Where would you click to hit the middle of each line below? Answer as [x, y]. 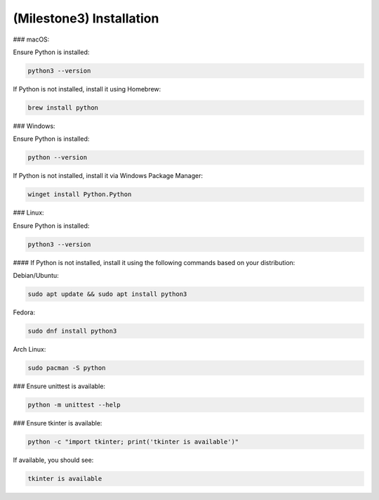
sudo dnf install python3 [72, 331]
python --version [58, 158]
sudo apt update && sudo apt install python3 [107, 294]
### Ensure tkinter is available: [58, 423]
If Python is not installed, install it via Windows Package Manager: [108, 176]
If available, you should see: [53, 460]
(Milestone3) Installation [86, 18]
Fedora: [24, 312]
